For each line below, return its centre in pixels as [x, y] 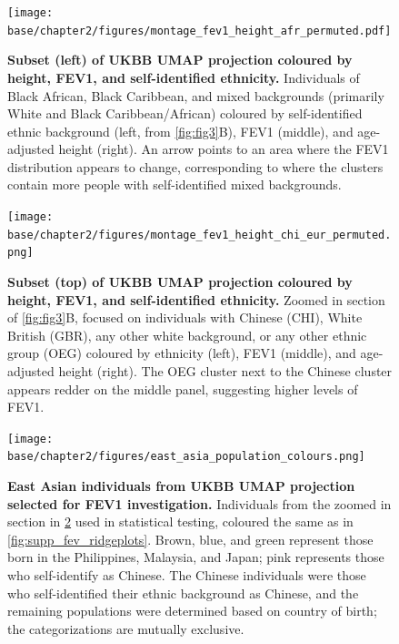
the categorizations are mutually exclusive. [126, 628]
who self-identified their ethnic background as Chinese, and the [183, 593]
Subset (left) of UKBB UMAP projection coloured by [180, 60]
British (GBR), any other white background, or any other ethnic [187, 335]
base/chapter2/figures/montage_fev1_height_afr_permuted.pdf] [199, 31]
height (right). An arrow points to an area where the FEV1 [224, 149]
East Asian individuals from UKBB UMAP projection [181, 486]
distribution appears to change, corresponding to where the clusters [195, 166]
